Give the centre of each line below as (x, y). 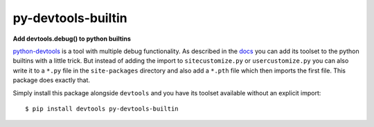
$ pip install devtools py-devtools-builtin (102, 108)
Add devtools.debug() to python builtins (72, 39)
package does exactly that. (51, 80)
